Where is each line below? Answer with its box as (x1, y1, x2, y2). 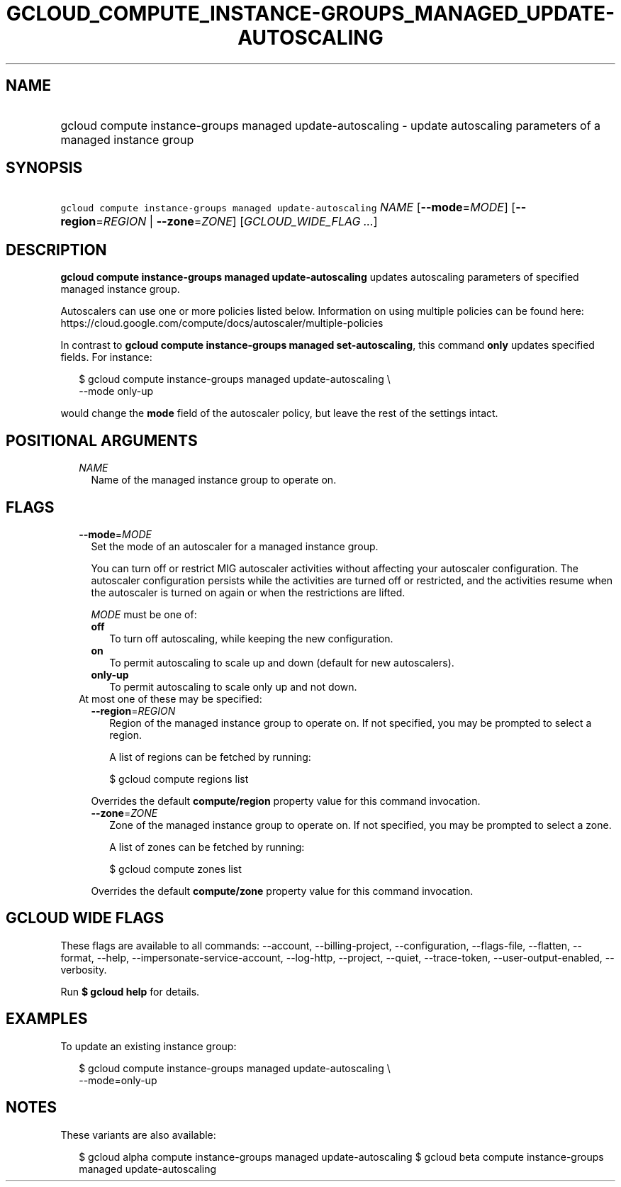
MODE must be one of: (91, 608, 197, 620)
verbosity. (60, 963, 107, 976)
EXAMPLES (6, 1010, 88, 1028)
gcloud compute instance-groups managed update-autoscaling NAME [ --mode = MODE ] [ (60, 200, 516, 215)
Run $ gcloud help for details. (60, 985, 200, 998)
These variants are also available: (60, 1128, 216, 1141)
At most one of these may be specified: (79, 692, 262, 705)
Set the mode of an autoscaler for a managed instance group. (91, 540, 379, 552)
